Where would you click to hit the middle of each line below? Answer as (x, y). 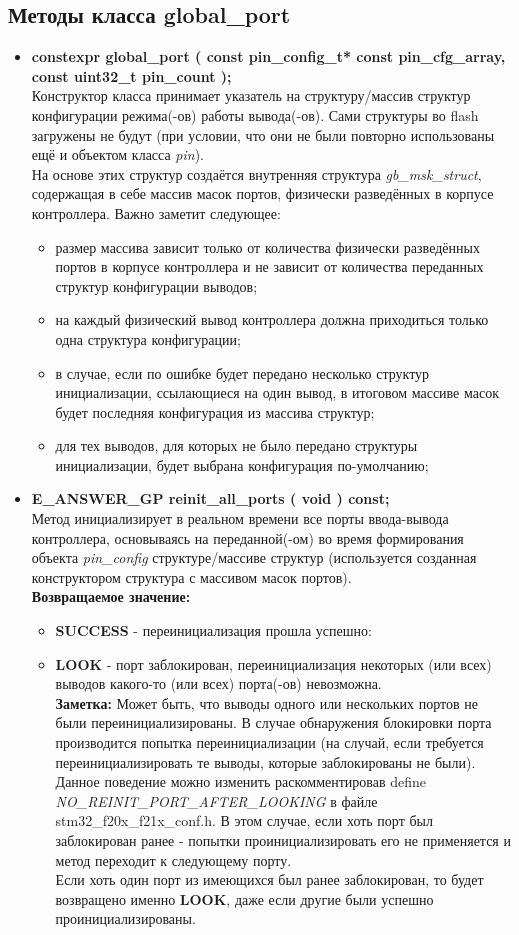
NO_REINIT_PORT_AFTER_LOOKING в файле (216, 800)
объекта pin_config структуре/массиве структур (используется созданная (254, 557)
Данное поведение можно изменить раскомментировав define (241, 781)
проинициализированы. (125, 918)
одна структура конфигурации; (148, 338)
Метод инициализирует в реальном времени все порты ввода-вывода (240, 518)
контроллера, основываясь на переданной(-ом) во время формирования (247, 537)
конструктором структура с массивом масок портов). (191, 576)
